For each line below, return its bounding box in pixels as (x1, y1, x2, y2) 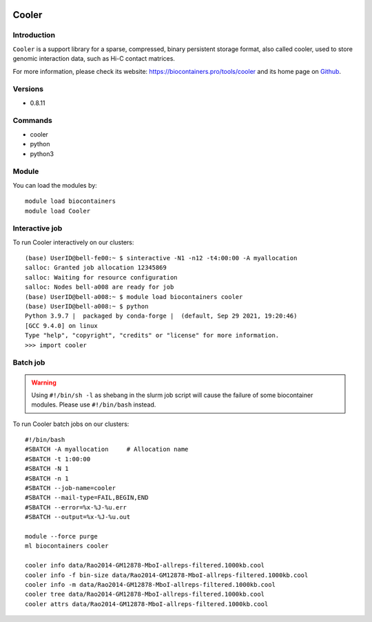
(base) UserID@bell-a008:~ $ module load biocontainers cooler (25, 293, 243, 300)
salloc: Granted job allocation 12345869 (25, 264, 167, 272)
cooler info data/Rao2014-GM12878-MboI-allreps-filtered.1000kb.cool (25, 561, 265, 570)
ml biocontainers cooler (25, 542, 109, 550)
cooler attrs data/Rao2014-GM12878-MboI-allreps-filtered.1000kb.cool (25, 600, 269, 608)
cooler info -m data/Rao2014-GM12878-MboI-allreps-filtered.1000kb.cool (25, 581, 276, 588)
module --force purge (25, 532, 98, 540)
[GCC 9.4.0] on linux (25, 322, 98, 329)
